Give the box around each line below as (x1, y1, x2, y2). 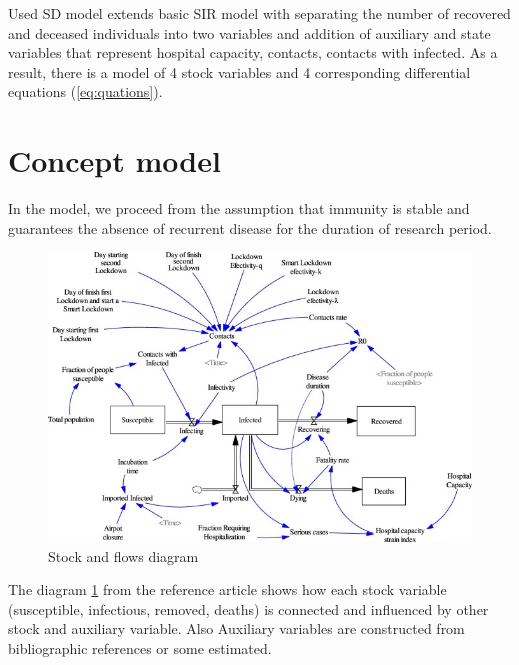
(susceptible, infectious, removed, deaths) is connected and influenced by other (8, 598, 489, 619)
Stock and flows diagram (48, 545, 199, 566)
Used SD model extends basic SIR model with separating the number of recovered (8, 3, 511, 23)
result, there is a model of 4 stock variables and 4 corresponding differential (8, 61, 471, 82)
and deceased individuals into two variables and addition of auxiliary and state (8, 22, 491, 43)
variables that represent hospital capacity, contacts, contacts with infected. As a (8, 42, 498, 63)
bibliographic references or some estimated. (8, 637, 272, 658)
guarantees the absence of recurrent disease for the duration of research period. (8, 217, 492, 238)
